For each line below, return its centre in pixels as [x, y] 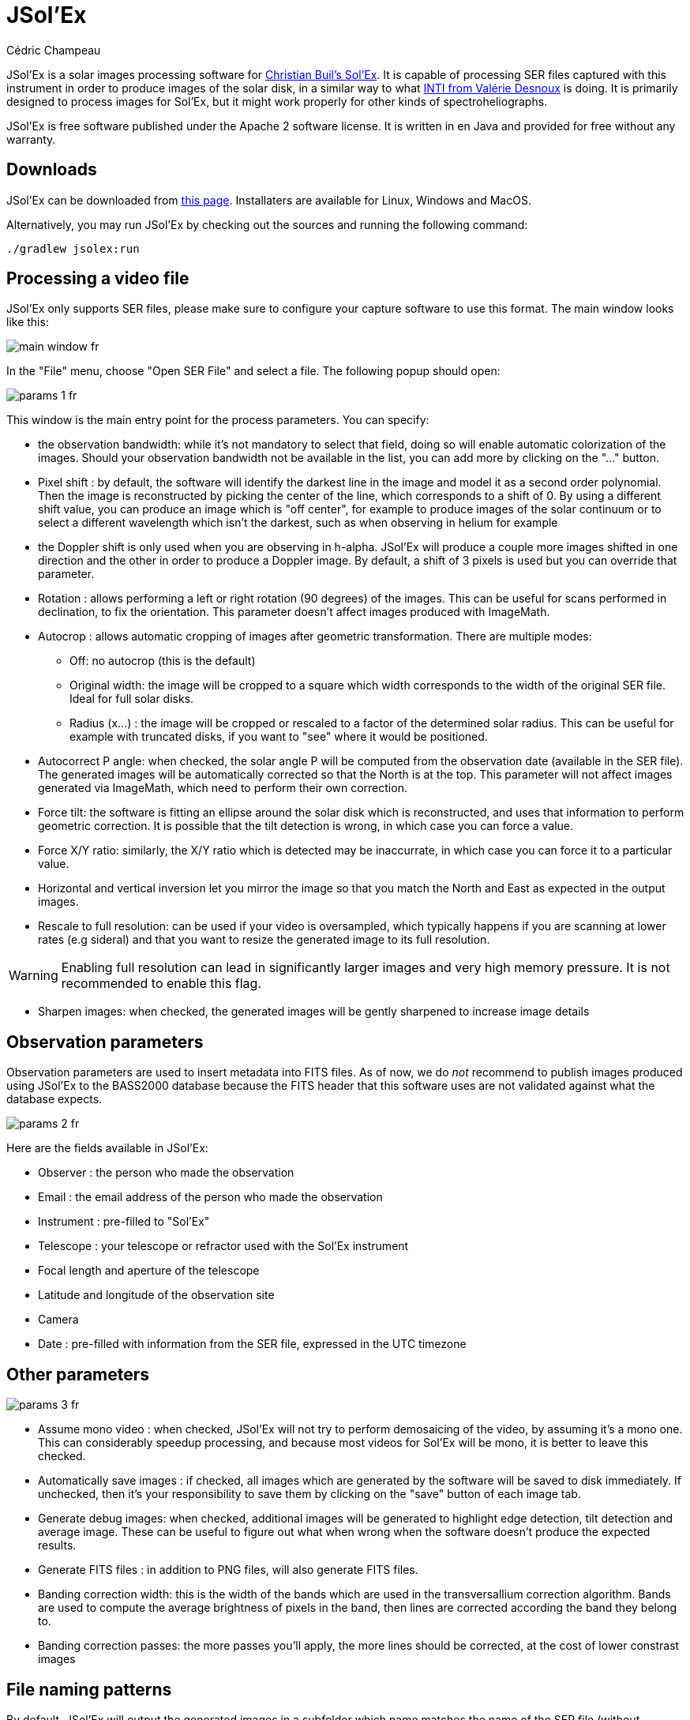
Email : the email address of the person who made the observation [210, 1197]
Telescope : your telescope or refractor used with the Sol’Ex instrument [223, 1246]
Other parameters [78, 1374]
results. [57, 1545]
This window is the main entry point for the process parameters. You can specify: [218, 420]
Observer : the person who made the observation [166, 1173]
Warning [34, 976]
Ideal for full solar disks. [132, 699]
